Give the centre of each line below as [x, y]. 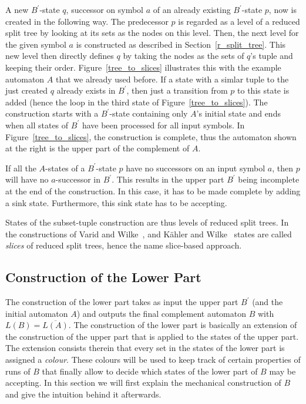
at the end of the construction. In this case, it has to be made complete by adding [153, 191]
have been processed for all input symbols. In [163, 125]
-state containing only [149, 113]
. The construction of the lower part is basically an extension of [183, 325]
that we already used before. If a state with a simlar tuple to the [172, 79]
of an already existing [192, 9]
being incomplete [269, 179]
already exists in [86, 90]
